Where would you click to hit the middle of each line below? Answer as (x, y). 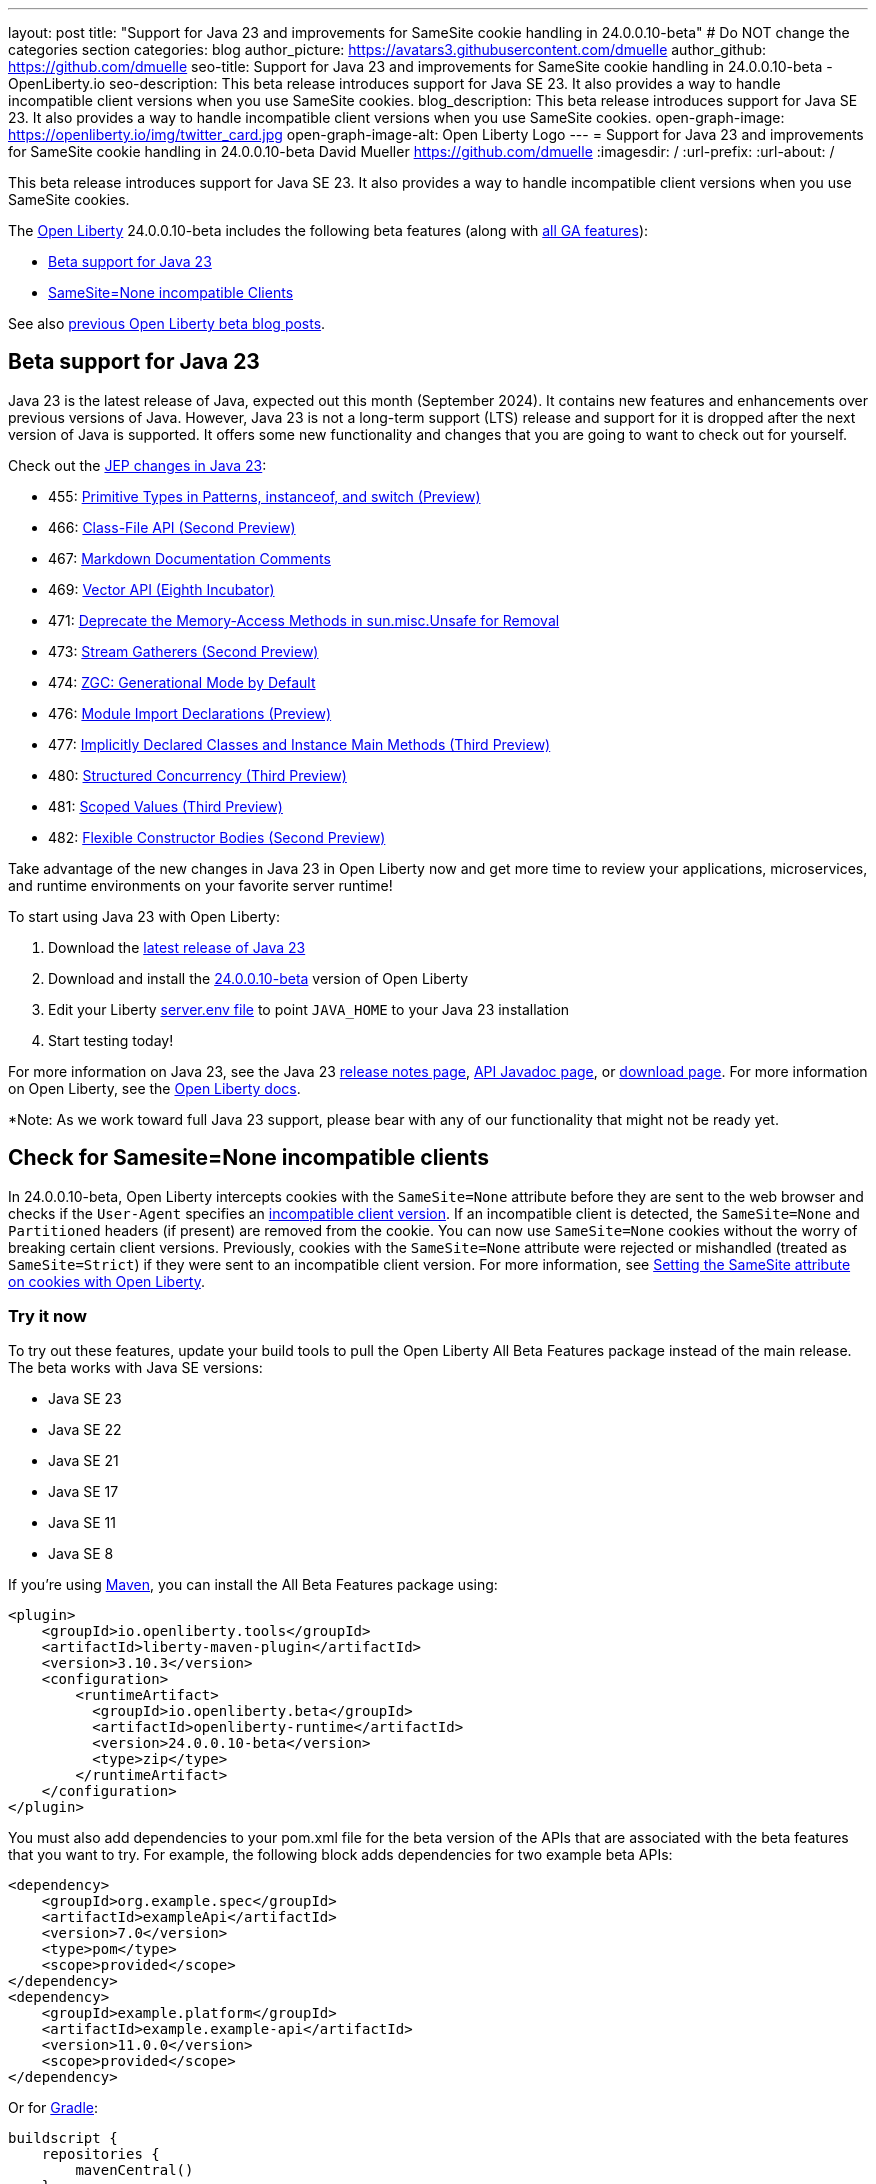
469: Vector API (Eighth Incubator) (161, 589)
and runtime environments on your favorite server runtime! (200, 885)
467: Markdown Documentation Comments (189, 558)
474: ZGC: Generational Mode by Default (182, 682)
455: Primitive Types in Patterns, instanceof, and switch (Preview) (264, 496)
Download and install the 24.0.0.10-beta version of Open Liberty (258, 978)
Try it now (47, 1316)
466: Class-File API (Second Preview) (172, 527)
